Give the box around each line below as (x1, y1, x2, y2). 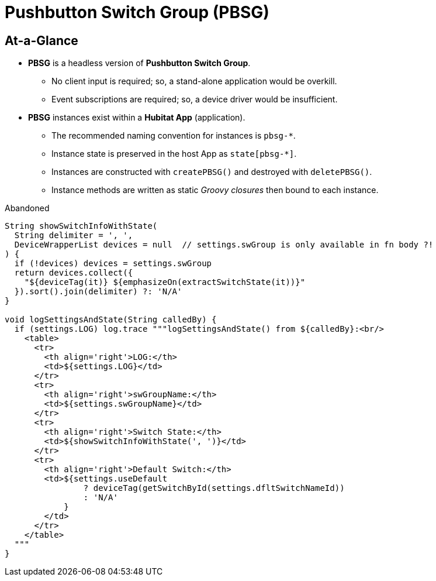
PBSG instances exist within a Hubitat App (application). (28, 112, 245, 123)
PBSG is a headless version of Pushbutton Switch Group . (28, 58, 251, 68)
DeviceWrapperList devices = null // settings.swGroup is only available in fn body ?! (14, 240, 434, 250)
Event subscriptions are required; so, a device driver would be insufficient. (51, 94, 338, 105)
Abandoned (5, 203, 50, 214)
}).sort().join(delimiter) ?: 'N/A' (14, 287, 182, 297)
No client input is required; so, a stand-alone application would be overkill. (51, 76, 337, 87)
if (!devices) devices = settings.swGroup (14, 259, 212, 269)
